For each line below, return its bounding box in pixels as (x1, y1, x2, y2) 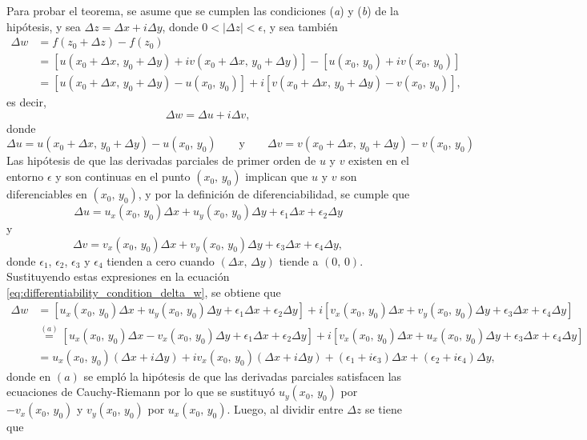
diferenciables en (6, 186, 87, 202)
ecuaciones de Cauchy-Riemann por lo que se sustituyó (6, 383, 275, 400)
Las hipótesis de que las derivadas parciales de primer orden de (6, 152, 316, 169)
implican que (245, 168, 308, 185)
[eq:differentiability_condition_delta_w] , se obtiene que (6, 283, 281, 300)
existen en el (348, 152, 409, 169)
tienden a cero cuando (107, 252, 215, 269)
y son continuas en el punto (55, 168, 191, 185)
